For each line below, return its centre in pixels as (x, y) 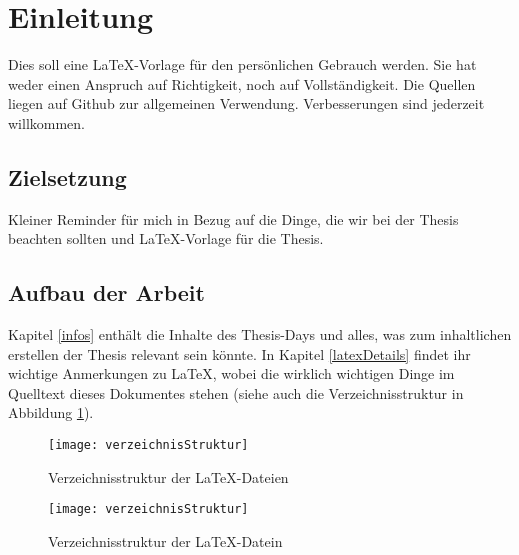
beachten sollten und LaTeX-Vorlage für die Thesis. (166, 238)
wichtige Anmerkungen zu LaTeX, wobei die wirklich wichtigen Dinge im (231, 373)
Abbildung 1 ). (51, 412)
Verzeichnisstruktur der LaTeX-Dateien (168, 476)
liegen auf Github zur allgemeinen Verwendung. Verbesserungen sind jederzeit (246, 103)
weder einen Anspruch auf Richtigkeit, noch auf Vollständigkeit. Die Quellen (242, 83)
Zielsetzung (67, 176)
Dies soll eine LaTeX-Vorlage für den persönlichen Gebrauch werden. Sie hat (242, 64)
